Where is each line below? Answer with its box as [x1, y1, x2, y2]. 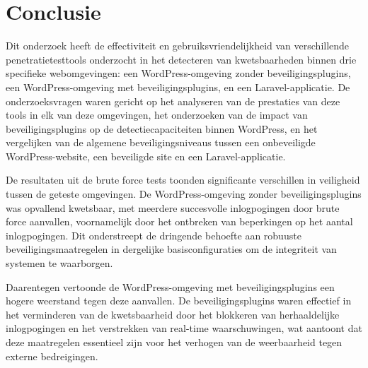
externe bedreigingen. [6, 348, 98, 363]
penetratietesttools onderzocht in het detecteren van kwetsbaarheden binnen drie [6, 52, 357, 66]
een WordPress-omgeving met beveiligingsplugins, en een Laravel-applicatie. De [6, 79, 350, 94]
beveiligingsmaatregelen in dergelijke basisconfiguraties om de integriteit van [6, 242, 337, 256]
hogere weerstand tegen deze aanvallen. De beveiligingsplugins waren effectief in [6, 293, 352, 308]
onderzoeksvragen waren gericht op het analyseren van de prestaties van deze [6, 93, 340, 108]
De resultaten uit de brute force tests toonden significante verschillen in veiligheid [6, 172, 360, 187]
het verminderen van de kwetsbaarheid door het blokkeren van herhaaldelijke [6, 307, 340, 321]
